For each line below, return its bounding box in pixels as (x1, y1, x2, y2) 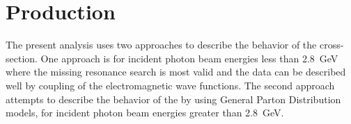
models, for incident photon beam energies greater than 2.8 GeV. (6, 105, 284, 120)
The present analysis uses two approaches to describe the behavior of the (6, 37, 317, 52)
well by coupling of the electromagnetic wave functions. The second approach (6, 78, 335, 92)
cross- (319, 37, 344, 52)
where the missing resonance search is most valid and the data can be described (6, 64, 346, 79)
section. (6, 51, 38, 65)
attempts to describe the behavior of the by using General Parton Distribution (6, 91, 341, 106)
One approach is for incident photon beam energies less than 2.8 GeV (40, 51, 338, 65)
